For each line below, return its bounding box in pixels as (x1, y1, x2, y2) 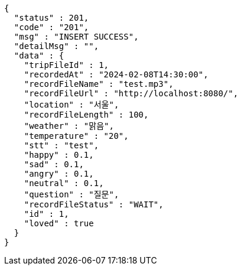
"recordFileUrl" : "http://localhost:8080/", (24, 89, 239, 98)
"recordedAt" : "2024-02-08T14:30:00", (24, 70, 209, 79)
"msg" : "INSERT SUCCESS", (14, 32, 139, 41)
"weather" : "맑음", (24, 121, 114, 131)
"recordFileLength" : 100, (24, 110, 149, 119)
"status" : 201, (14, 13, 89, 22)
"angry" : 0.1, (24, 169, 94, 178)
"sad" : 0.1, (24, 160, 84, 169)
